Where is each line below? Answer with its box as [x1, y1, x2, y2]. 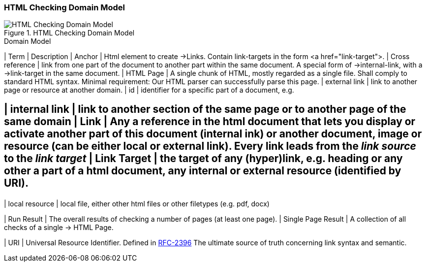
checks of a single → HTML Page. [4, 223, 114, 232]
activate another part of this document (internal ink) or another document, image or [4, 127, 422, 140]
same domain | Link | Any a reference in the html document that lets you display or [4, 115, 416, 128]
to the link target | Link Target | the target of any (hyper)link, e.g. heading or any [4, 152, 403, 165]
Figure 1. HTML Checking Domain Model [4, 29, 135, 37]
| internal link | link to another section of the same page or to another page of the [4, 102, 406, 115]
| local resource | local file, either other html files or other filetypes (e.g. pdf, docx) [4, 199, 270, 208]
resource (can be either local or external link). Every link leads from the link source [4, 139, 417, 152]
